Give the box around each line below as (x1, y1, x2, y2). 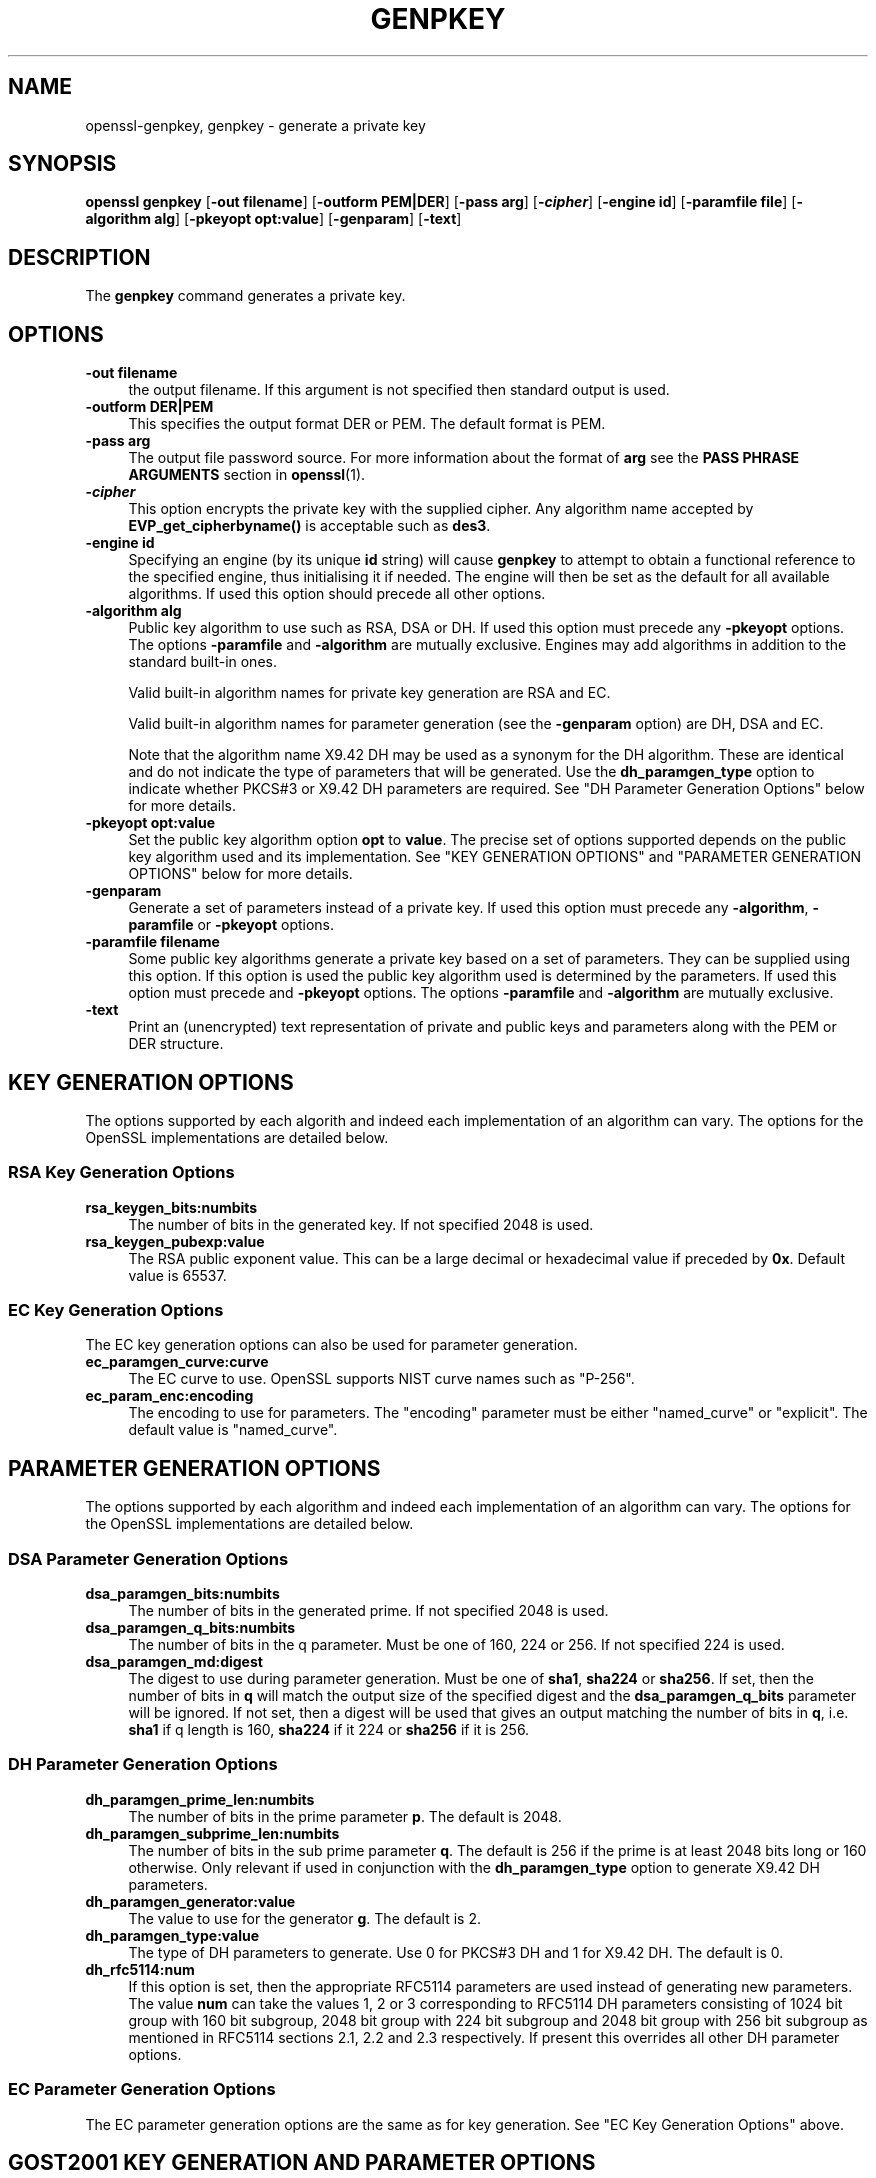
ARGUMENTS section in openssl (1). (128, 466, 366, 484)
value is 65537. (128, 1266, 227, 1284)
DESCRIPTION (8, 244, 151, 270)
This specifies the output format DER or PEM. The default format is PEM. (128, 415, 606, 433)
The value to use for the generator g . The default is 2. (128, 1909, 481, 1927)
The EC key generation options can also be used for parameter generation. (85, 1336, 578, 1354)
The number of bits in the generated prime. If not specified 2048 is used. (128, 1602, 609, 1620)
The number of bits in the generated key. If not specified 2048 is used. (128, 1215, 594, 1233)
